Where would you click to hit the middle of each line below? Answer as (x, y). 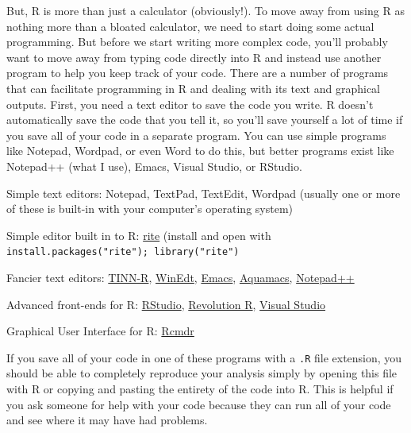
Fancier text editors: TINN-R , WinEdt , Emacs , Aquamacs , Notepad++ (181, 277)
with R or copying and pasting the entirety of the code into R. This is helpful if (200, 389)
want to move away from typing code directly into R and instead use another (194, 57)
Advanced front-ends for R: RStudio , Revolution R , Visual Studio (166, 304)
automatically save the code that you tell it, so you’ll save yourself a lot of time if (205, 120)
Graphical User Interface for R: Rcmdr (100, 331)
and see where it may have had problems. (107, 420)
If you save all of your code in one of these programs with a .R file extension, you (204, 357)
